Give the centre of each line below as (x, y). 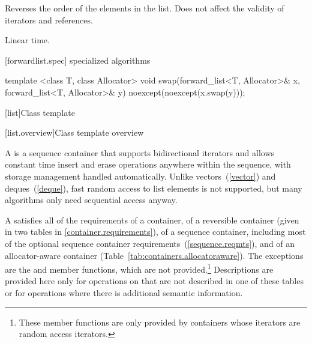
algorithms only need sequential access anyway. (91, 200)
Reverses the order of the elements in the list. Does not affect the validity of (145, 8)
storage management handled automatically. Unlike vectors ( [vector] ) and (140, 176)
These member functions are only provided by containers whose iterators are (160, 322)
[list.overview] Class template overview (74, 132)
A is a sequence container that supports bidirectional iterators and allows (140, 152)
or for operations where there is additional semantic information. (124, 292)
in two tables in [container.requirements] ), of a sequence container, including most (155, 232)
